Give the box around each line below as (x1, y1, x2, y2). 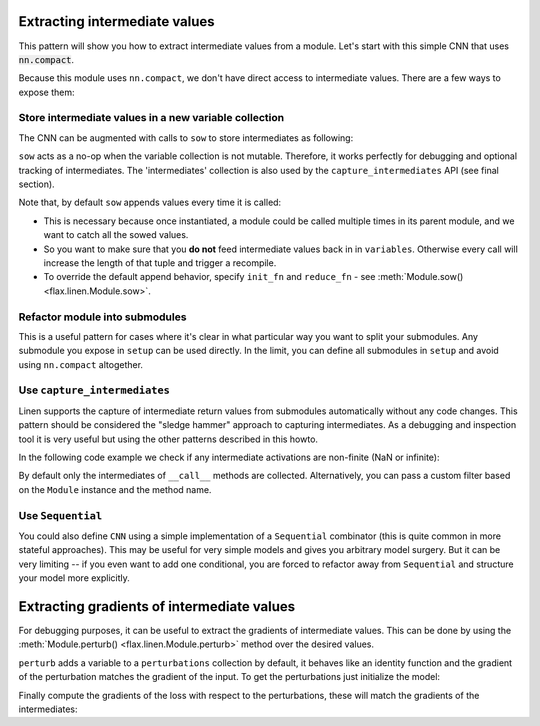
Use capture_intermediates (18, 383, 170, 397)
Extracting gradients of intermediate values (18, 598, 295, 615)
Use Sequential (18, 508, 103, 522)
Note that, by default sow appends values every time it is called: (18, 196, 282, 209)
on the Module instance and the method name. (18, 483, 212, 495)
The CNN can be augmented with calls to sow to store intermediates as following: (18, 131, 354, 144)
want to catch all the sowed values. (43, 229, 189, 241)
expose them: (18, 86, 75, 98)
